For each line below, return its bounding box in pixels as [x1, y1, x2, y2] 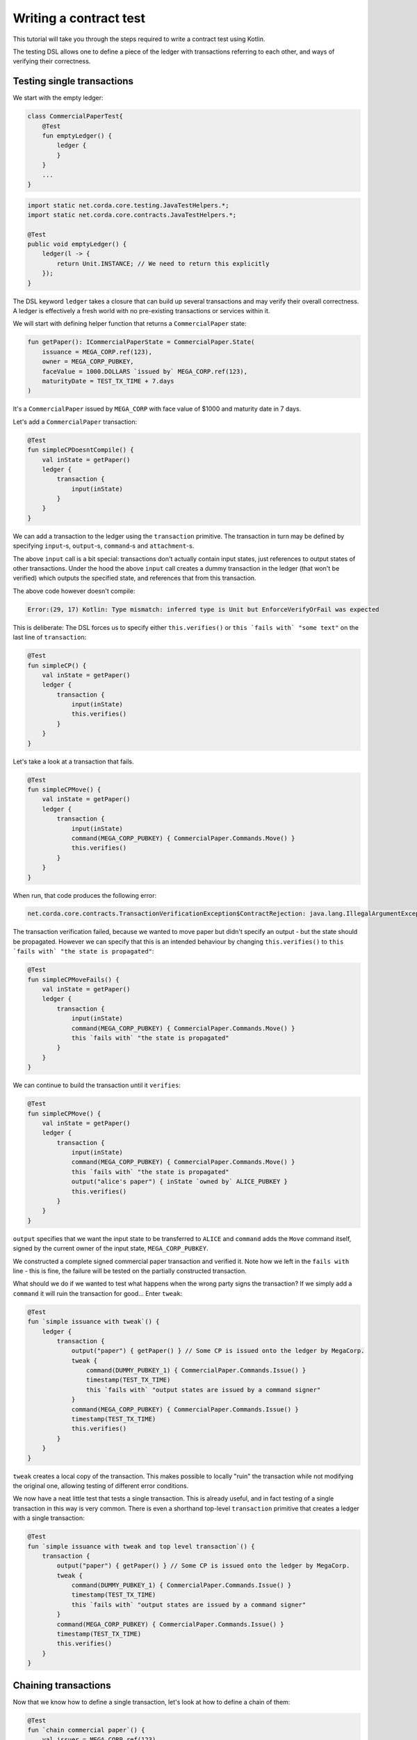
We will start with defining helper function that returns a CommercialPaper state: [13, 319, 247, 328]
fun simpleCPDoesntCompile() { [27, 446, 135, 454]
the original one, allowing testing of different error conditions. [13, 1481, 189, 1489]
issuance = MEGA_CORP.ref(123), [42, 348, 153, 356]
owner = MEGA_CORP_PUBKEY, [42, 358, 135, 365]
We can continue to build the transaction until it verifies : [13, 1081, 181, 1089]
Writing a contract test [13, 10, 146, 26]
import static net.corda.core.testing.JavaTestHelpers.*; [27, 201, 229, 209]
